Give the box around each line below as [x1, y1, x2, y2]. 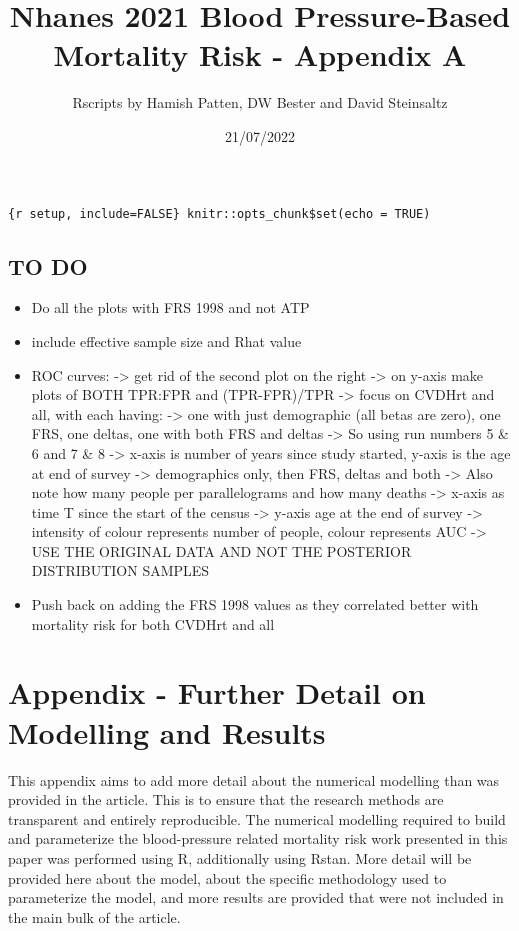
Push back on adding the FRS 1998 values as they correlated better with [31, 594, 479, 615]
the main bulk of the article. [8, 906, 181, 927]
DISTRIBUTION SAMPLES [31, 560, 210, 581]
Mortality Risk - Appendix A [53, 34, 467, 75]
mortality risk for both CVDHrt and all [31, 613, 275, 634]
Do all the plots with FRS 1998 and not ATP [31, 297, 310, 318]
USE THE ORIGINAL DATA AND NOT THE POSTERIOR [31, 540, 412, 561]
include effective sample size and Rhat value [31, 330, 302, 351]
